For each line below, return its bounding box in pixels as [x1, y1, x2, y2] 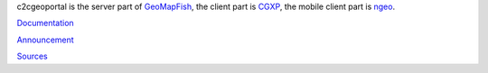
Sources [16, 50, 49, 62]
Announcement [16, 34, 74, 45]
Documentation [16, 18, 74, 29]
